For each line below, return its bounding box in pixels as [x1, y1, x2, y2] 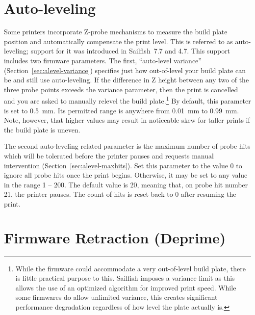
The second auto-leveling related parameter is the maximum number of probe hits [4, 141, 251, 151]
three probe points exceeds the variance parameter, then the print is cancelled [4, 84, 238, 94]
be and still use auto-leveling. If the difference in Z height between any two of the [4, 75, 249, 85]
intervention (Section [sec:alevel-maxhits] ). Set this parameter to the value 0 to [4, 160, 242, 170]
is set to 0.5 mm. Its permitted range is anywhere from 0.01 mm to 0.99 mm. [4, 105, 239, 115]
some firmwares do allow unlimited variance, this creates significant [15, 292, 218, 302]
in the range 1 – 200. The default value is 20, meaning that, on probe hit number [4, 179, 248, 189]
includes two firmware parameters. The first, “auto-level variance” [4, 55, 202, 65]
